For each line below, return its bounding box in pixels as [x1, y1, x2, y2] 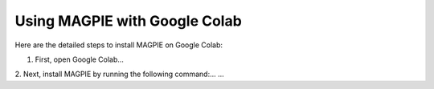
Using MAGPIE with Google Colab [14, 12, 243, 30]
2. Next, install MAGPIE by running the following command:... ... [14, 69, 224, 79]
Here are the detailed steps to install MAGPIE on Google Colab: [14, 40, 223, 50]
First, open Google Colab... [35, 55, 125, 64]
